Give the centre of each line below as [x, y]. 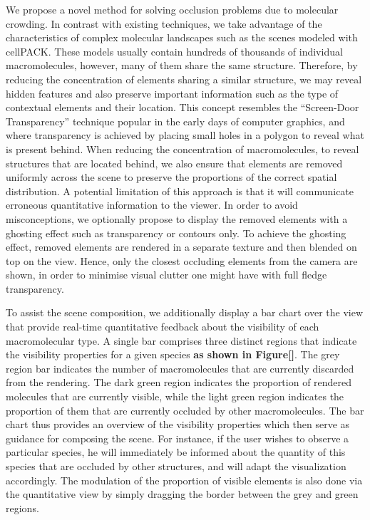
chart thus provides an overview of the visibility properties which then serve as [178, 424]
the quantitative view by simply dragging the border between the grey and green [182, 494]
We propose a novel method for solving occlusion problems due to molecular [172, 9]
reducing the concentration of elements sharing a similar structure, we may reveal [184, 79]
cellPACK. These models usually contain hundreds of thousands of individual [174, 51]
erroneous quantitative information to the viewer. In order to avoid [152, 205]
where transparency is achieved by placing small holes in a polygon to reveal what [185, 135]
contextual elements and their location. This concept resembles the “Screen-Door [183, 107]
